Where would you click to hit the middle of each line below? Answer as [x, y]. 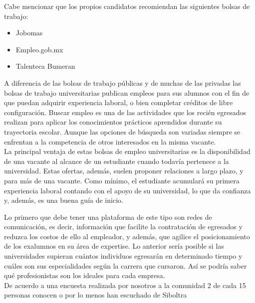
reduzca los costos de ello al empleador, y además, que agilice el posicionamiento [127, 236]
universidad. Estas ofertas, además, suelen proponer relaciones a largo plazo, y [124, 171]
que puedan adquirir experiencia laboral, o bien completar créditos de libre [119, 102]
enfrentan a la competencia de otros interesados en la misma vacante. [110, 141]
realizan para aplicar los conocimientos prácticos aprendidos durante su [113, 122]
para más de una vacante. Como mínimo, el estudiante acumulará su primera [122, 180]
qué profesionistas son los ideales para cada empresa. [85, 275]
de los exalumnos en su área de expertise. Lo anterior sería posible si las [114, 246]
